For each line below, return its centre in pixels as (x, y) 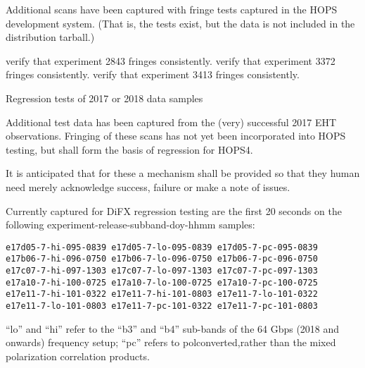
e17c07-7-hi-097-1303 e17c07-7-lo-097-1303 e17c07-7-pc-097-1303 (162, 271)
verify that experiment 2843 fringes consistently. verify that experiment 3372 (171, 60)
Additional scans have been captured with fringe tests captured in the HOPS (172, 9)
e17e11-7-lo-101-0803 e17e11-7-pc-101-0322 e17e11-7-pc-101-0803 (162, 306)
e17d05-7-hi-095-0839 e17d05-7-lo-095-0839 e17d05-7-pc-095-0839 (162, 247)
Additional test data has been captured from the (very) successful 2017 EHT (171, 122)
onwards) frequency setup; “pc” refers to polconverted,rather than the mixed (171, 342)
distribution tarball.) (50, 37)
